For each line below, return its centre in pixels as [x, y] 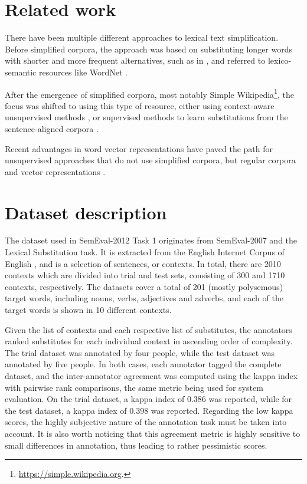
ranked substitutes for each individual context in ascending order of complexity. [149, 341]
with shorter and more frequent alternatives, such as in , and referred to [135, 60]
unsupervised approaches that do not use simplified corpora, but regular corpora [150, 160]
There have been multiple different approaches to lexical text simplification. [142, 37]
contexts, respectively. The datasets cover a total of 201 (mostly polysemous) [144, 286]
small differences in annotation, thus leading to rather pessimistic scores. [136, 445]
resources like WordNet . [83, 72]
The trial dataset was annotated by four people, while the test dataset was [140, 352]
